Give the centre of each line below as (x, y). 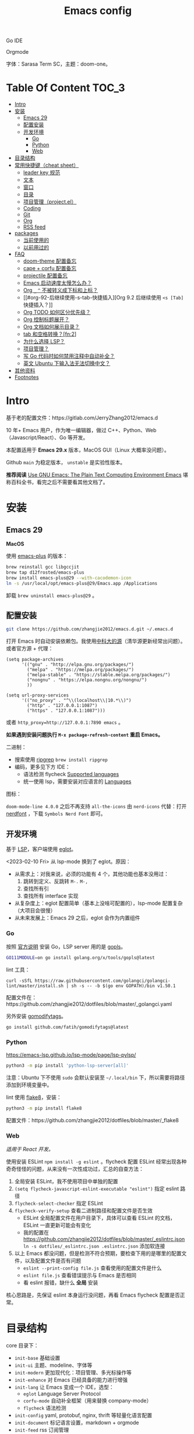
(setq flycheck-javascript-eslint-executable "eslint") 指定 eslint (97, 1189)
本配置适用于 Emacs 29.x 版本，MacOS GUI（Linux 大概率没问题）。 (88, 450)
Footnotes (27, 377)
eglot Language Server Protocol (62, 1394)
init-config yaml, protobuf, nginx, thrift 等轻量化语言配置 (83, 1415)
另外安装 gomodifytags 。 (36, 1016)
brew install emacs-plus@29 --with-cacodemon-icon (69, 578)
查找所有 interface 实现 (51, 896)
